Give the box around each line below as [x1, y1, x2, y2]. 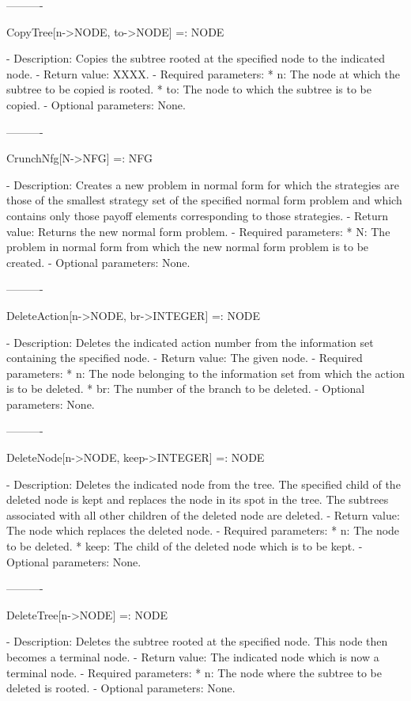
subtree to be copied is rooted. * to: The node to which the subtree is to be [6, 81, 371, 97]
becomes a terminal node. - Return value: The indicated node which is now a [6, 649, 379, 665]
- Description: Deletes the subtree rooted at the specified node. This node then [6, 633, 388, 650]
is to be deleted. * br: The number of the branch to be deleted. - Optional [6, 380, 365, 397]
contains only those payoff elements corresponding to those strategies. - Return [6, 207, 389, 223]
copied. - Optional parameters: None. [6, 96, 186, 112]
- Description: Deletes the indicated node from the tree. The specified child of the [6, 475, 401, 492]
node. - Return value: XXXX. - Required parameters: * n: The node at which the [6, 65, 400, 82]
